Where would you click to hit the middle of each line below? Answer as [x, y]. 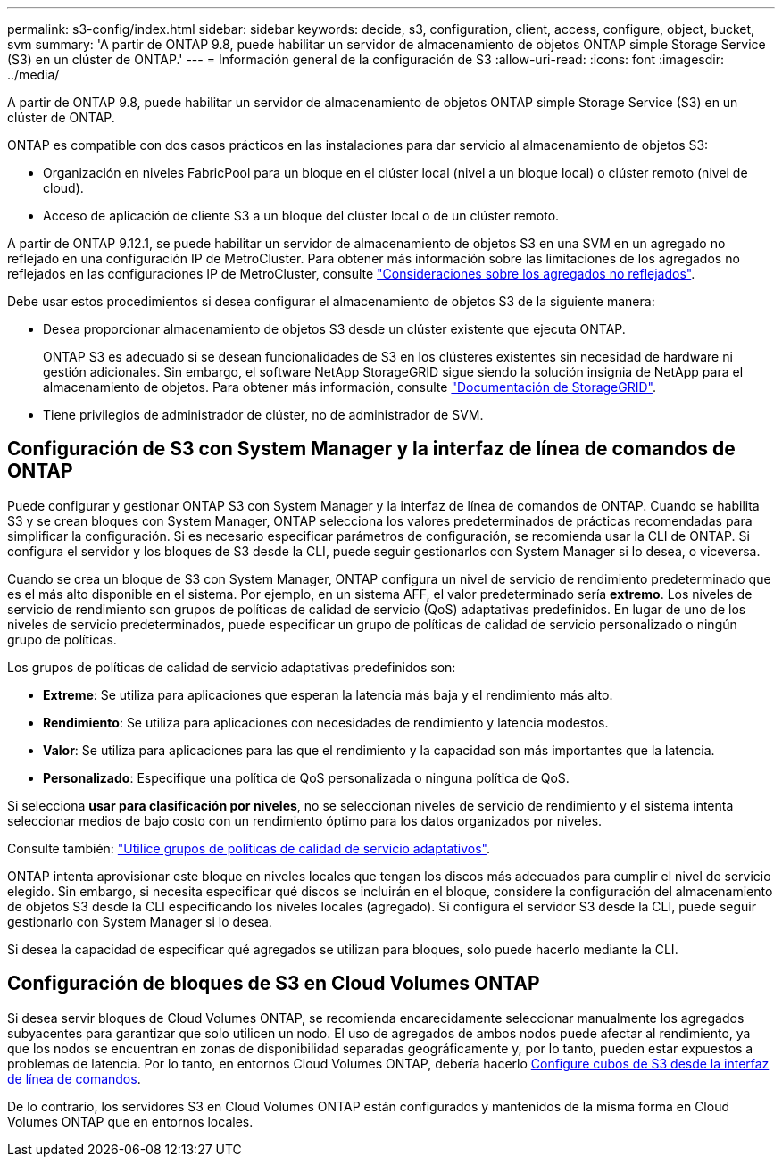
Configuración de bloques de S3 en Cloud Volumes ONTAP [274, 984]
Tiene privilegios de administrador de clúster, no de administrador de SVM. [263, 415]
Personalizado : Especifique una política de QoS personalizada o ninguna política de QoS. [306, 777]
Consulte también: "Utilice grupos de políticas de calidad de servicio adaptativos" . [249, 848]
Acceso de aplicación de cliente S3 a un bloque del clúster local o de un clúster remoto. [301, 216]
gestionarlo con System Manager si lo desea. [140, 921]
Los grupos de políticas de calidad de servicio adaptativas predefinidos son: [232, 667]
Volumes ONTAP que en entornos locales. [130, 1121]
